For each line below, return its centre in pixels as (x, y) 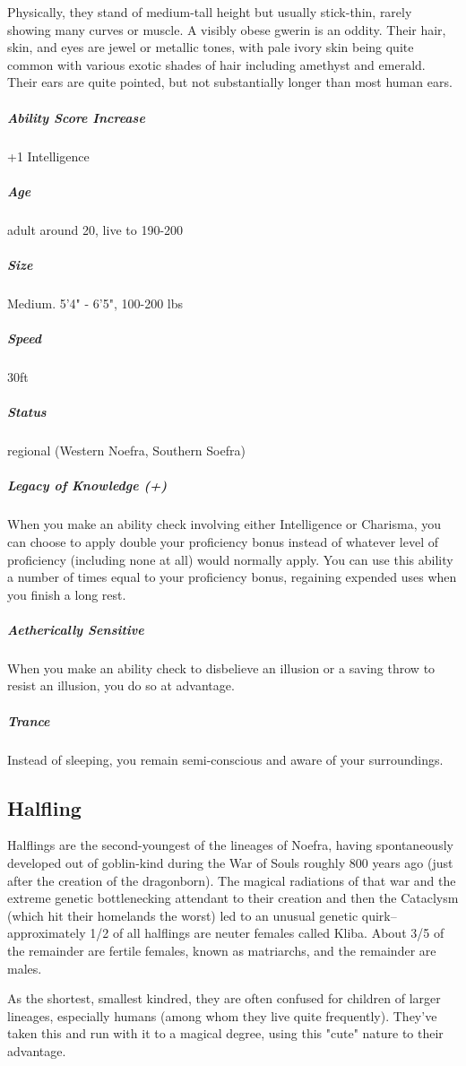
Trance (29, 720)
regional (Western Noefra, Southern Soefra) (126, 451)
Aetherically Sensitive (76, 629)
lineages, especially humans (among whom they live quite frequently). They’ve (222, 1015)
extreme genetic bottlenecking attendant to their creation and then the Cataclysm (233, 898)
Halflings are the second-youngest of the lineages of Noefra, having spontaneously (230, 845)
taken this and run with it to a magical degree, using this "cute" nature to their (225, 1033)
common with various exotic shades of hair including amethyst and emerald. (216, 64)
